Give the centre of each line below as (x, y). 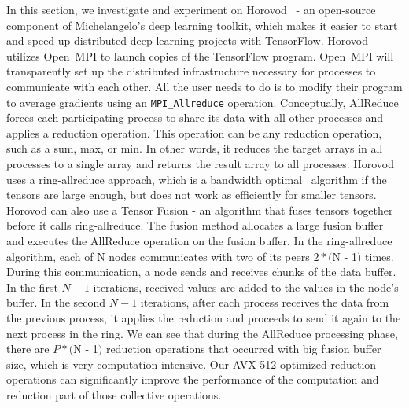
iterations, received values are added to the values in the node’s (246, 287)
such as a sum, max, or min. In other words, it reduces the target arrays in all (195, 148)
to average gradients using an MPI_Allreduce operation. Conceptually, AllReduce (203, 102)
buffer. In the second (56, 302)
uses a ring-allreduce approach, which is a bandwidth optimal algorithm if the (197, 179)
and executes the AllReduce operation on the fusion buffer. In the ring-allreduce (199, 240)
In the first (32, 287)
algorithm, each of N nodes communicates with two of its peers (158, 256)
